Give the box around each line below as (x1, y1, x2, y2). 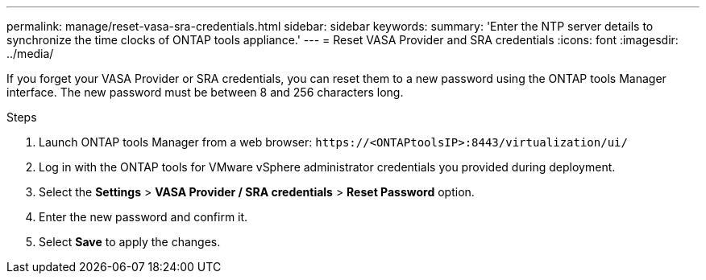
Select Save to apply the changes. (39, 235, 221, 249)
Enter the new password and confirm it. (39, 210, 248, 224)
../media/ (6, 47, 54, 60)
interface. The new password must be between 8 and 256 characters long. (6, 85, 404, 99)
